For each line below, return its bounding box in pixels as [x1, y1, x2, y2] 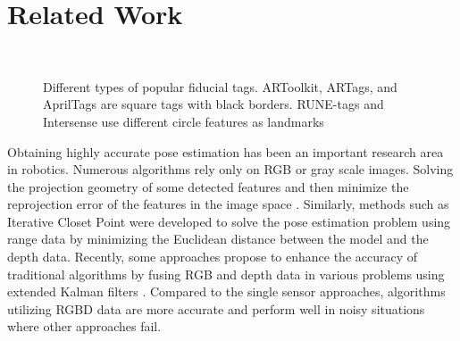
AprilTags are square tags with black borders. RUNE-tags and [43, 95, 384, 113]
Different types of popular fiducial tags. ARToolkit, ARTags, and [43, 77, 397, 96]
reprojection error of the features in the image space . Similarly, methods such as [7, 195, 449, 213]
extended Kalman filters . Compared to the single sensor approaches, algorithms [7, 282, 446, 301]
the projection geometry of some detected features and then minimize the [7, 177, 409, 195]
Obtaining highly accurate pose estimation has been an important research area [7, 142, 444, 161]
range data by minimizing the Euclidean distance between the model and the [7, 229, 429, 248]
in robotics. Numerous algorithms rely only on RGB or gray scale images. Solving [7, 160, 454, 179]
